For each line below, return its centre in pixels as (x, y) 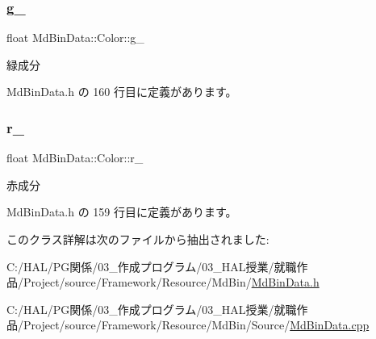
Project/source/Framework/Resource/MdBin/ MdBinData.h (171, 282)
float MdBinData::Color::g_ (75, 38)
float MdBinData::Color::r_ (75, 158)
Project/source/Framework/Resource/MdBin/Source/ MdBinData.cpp (196, 325)
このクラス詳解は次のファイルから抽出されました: (138, 239)
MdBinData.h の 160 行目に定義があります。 (122, 92)
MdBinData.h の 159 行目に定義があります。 (122, 212)
